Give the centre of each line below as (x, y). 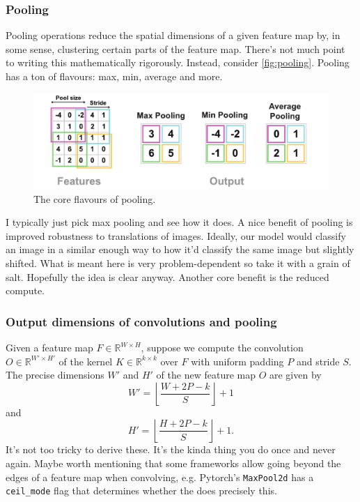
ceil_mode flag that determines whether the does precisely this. (141, 490)
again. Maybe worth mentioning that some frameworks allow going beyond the (173, 463)
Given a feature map (49, 348)
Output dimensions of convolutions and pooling (141, 321)
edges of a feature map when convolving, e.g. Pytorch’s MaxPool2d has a (160, 477)
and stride (318, 361)
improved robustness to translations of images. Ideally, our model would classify (176, 235)
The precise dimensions (55, 375)
